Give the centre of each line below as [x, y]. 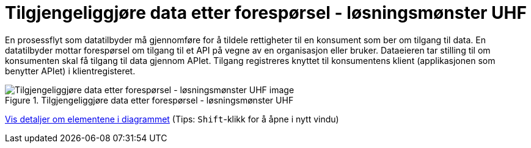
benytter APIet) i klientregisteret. [70, 71]
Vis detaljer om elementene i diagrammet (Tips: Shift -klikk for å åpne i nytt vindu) [172, 119]
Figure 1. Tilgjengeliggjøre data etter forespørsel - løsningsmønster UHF [149, 100]
